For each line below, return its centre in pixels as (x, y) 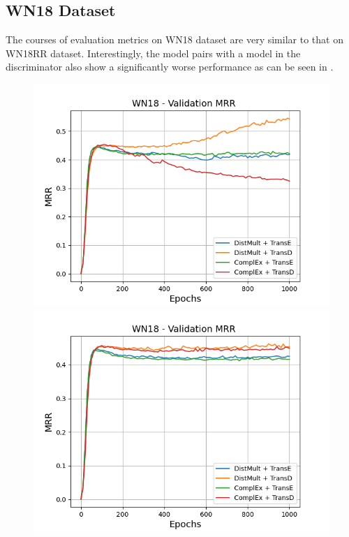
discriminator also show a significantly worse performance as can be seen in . (170, 67)
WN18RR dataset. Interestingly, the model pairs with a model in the (153, 53)
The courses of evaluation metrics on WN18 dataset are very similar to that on (174, 39)
